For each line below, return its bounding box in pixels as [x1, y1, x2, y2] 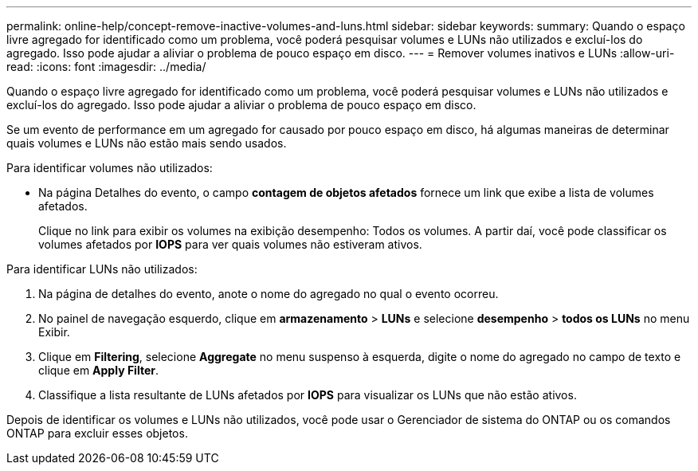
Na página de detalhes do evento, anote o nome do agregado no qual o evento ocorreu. [38, 287, 499, 300]
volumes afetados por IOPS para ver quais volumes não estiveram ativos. [38, 237, 422, 251]
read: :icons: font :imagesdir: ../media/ [6, 60, 206, 73]
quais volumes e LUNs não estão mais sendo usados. [6, 136, 287, 150]
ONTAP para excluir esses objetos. [6, 426, 188, 440]
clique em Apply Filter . [38, 363, 159, 377]
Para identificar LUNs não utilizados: [6, 262, 198, 276]
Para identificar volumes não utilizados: [6, 161, 213, 175]
